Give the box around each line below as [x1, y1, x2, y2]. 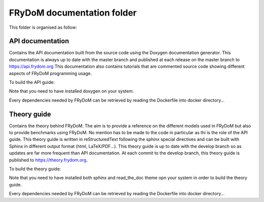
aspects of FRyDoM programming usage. [9, 70, 92, 76]
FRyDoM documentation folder [9, 7, 137, 18]
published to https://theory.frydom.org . [9, 157, 88, 163]
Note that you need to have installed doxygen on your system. [9, 88, 134, 94]
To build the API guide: [9, 80, 55, 85]
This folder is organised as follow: [9, 24, 77, 30]
